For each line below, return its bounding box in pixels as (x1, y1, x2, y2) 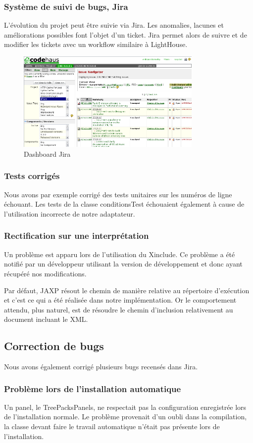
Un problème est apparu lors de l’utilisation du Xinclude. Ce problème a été (4, 249, 235, 259)
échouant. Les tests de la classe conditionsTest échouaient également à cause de (4, 199, 245, 209)
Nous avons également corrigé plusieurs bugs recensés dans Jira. (4, 361, 198, 372)
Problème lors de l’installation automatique (4, 382, 181, 395)
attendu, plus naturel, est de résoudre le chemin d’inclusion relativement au (4, 304, 233, 314)
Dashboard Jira (24, 148, 71, 159)
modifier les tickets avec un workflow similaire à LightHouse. (4, 39, 188, 49)
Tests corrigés (4, 170, 60, 182)
